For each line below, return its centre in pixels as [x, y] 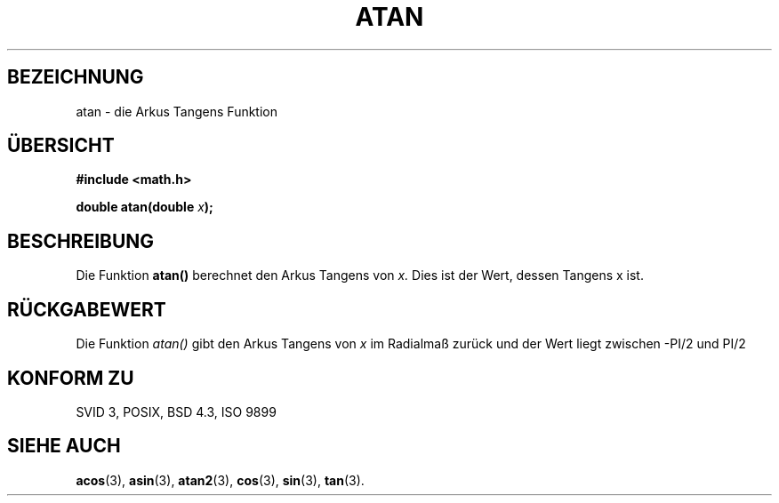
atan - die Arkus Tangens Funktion [177, 111]
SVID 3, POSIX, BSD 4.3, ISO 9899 [176, 411]
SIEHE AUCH [64, 446]
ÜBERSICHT [61, 146]
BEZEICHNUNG [76, 77]
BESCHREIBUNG [81, 241]
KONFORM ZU [71, 378]
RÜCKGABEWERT [87, 309]
